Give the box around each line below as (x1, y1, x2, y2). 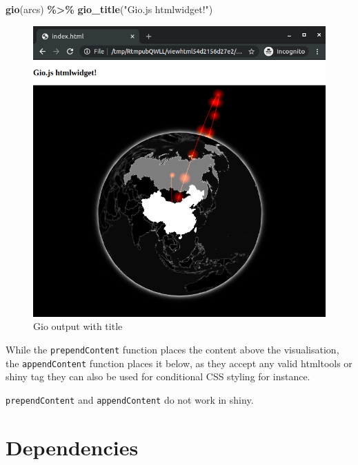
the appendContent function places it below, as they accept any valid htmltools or (6, 355, 352, 370)
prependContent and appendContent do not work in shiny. (6, 392, 254, 406)
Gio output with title (33, 319, 123, 333)
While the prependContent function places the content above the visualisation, (6, 342, 339, 356)
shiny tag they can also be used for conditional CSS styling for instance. (6, 369, 310, 384)
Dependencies (6, 433, 139, 461)
